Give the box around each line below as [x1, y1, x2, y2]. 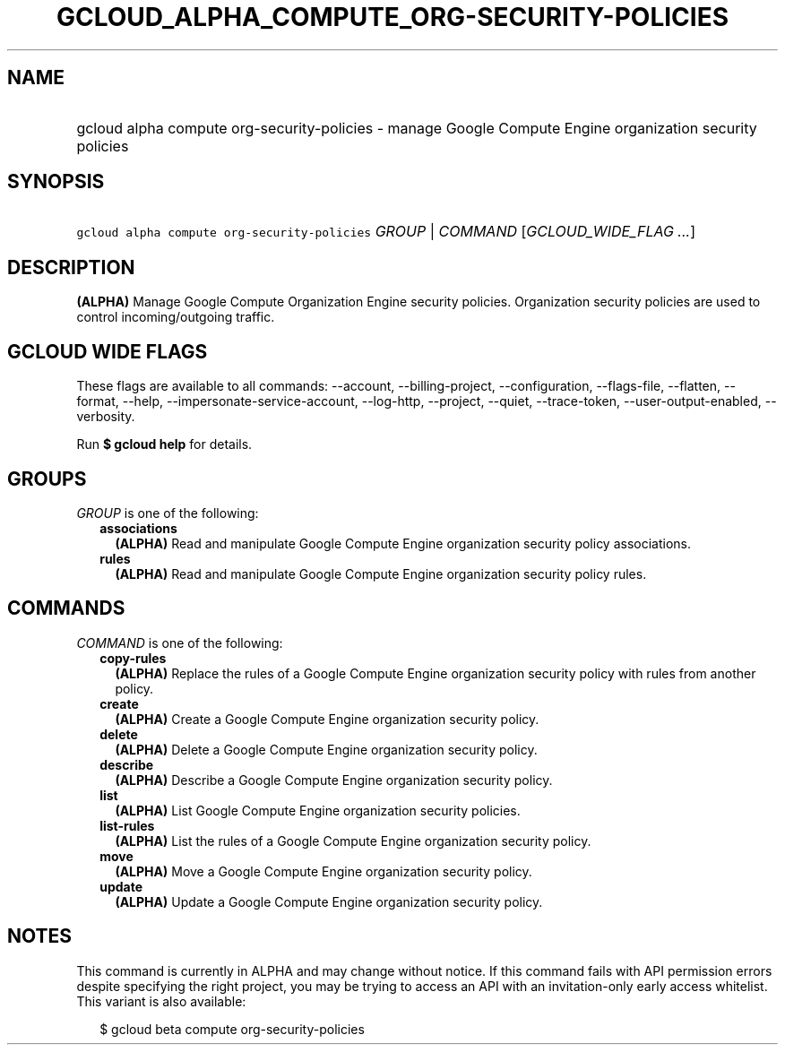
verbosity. [76, 409, 135, 425]
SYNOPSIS [7, 170, 105, 194]
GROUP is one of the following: [76, 504, 259, 521]
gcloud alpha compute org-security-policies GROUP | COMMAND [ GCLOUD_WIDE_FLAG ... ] [76, 222, 695, 241]
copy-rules [99, 650, 167, 666]
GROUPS [7, 467, 87, 490]
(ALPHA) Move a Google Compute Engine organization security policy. [115, 863, 532, 879]
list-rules [99, 817, 155, 833]
